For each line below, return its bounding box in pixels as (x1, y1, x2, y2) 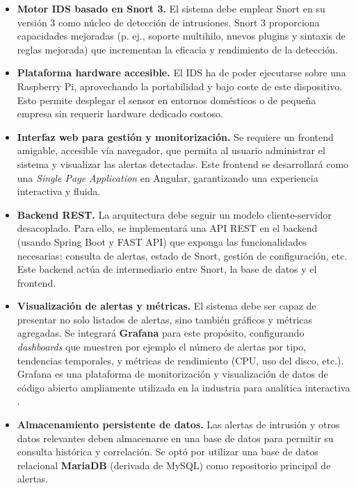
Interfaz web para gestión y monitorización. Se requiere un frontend (17, 129, 334, 144)
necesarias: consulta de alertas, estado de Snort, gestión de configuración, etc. (17, 248, 348, 262)
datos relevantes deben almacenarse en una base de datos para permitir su (17, 430, 334, 445)
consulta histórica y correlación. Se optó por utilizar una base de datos (17, 444, 318, 459)
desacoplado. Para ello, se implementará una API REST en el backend (17, 221, 318, 235)
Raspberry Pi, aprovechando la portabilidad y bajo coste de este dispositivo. (17, 78, 343, 93)
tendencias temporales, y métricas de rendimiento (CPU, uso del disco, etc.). (17, 353, 344, 367)
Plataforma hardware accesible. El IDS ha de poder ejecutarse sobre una (17, 65, 346, 80)
